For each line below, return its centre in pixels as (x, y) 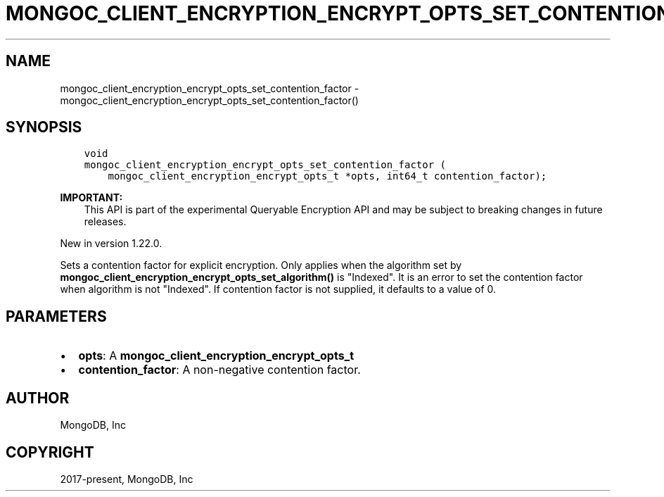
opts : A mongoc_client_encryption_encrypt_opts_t (216, 356)
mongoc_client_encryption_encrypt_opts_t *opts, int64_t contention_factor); (327, 176)
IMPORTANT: (91, 198)
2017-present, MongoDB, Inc (127, 479)
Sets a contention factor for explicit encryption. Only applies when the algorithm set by (261, 265)
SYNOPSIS (44, 127)
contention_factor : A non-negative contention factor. (219, 370)
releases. (105, 222)
